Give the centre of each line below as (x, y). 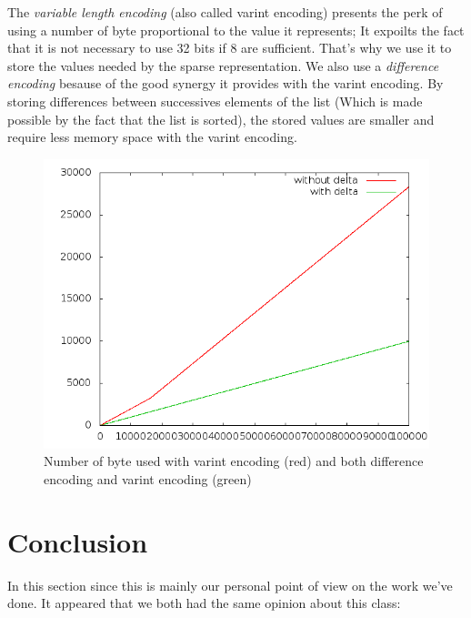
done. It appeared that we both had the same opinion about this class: (204, 603)
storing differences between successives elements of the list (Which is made (215, 101)
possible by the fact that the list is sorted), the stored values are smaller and (221, 119)
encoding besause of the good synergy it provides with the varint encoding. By (225, 83)
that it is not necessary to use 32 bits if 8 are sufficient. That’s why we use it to (230, 48)
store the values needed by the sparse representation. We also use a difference (223, 65)
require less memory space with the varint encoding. (152, 137)
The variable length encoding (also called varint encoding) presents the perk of (225, 12)
